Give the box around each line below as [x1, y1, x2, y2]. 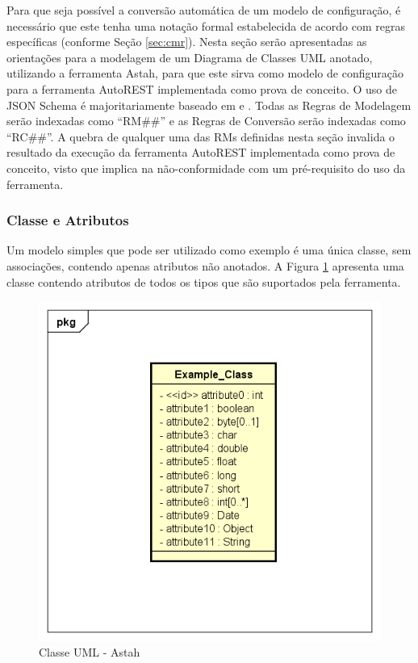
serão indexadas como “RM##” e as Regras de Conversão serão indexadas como [6, 112, 406, 129]
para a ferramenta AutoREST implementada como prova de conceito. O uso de [6, 80, 397, 97]
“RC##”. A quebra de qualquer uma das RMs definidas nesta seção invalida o [6, 128, 395, 145]
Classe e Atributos [6, 210, 129, 230]
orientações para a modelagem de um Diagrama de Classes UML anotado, [6, 48, 373, 65]
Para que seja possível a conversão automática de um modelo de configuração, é [6, 2, 401, 18]
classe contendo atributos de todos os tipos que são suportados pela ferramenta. [6, 273, 401, 290]
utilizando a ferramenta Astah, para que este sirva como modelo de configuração [6, 65, 403, 82]
